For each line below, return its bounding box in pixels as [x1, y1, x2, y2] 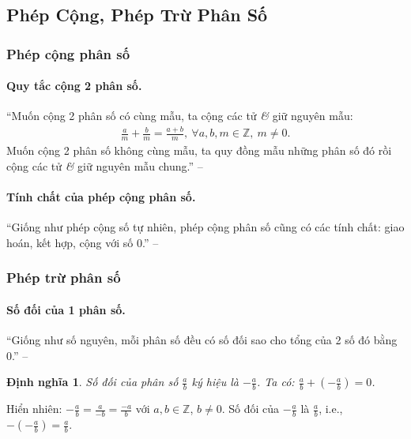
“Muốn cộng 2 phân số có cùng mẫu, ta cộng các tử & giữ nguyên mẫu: [6, 107, 353, 124]
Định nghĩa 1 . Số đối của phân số [6, 373, 179, 390]
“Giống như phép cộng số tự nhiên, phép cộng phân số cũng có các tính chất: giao [6, 219, 405, 235]
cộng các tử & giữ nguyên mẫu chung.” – [6, 157, 203, 174]
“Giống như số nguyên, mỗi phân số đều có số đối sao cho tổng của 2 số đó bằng [6, 332, 398, 347]
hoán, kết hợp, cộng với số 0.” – [6, 234, 159, 250]
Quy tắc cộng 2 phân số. [6, 77, 142, 94]
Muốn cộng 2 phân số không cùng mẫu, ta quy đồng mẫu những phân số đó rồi [6, 142, 392, 159]
